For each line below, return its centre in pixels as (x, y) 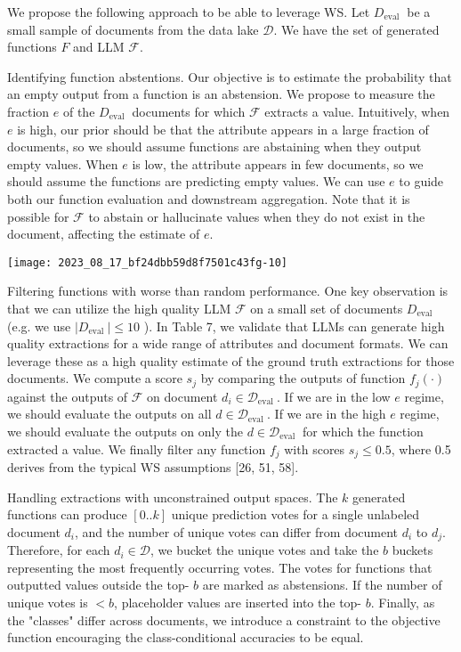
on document (182, 396)
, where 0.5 (421, 448)
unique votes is (48, 603)
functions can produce (67, 514)
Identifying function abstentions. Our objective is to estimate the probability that (230, 76)
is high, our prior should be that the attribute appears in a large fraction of (223, 129)
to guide (421, 181)
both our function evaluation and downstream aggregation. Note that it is (209, 198)
